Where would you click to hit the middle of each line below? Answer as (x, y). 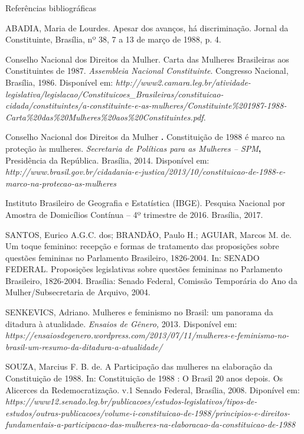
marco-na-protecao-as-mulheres (61, 183)
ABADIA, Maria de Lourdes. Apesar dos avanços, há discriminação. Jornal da (147, 27)
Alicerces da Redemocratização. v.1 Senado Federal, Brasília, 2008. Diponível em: (153, 389)
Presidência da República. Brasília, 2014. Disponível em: (107, 160)
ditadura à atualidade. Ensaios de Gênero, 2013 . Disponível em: (121, 323)
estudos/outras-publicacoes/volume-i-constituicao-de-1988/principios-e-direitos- (148, 412)
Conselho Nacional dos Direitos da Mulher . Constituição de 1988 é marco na (145, 137)
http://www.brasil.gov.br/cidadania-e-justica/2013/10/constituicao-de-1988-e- (146, 172)
